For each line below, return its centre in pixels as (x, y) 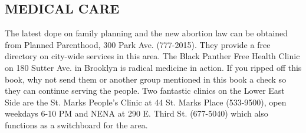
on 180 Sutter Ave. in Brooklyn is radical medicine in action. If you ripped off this (153, 67)
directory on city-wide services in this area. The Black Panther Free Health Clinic (152, 56)
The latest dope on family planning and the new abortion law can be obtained (147, 33)
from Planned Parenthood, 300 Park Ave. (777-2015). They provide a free (138, 44)
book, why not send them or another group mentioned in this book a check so (146, 79)
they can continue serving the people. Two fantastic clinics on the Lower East (145, 91)
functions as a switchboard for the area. (76, 125)
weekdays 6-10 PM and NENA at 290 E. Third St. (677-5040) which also (136, 113)
